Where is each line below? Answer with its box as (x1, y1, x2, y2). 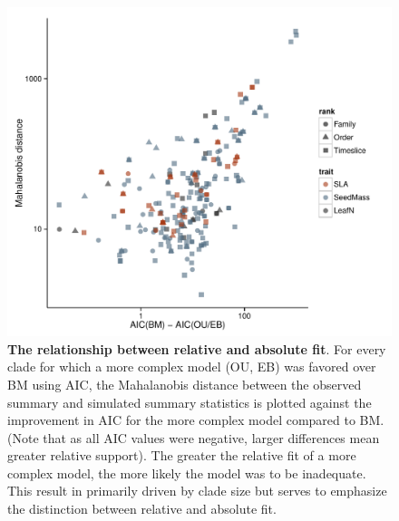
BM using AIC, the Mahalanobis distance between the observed (7, 374, 362, 393)
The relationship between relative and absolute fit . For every (7, 339, 386, 358)
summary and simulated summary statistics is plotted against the (7, 392, 372, 411)
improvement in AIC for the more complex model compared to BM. (7, 410, 384, 429)
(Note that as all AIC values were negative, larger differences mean (7, 428, 380, 447)
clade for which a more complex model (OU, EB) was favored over (7, 357, 376, 376)
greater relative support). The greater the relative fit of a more (7, 446, 356, 465)
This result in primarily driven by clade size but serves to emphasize (7, 481, 387, 500)
